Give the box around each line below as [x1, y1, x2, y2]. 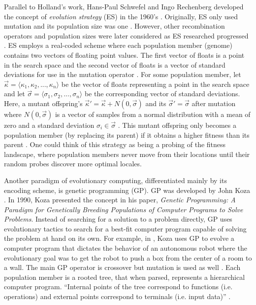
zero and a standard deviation [4, 119, 95, 130]
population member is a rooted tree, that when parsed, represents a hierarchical [4, 271, 245, 282]
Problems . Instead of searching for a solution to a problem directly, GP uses [4, 214, 232, 224]
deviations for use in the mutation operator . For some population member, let [4, 69, 241, 79]
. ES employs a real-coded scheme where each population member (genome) [4, 40, 232, 50]
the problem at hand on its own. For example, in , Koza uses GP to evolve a [4, 233, 234, 243]
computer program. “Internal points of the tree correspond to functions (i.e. [4, 281, 233, 292]
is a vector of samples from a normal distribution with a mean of [55, 109, 251, 119]
